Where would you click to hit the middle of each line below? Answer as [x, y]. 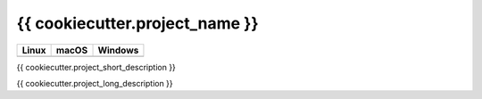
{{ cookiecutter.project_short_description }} [96, 67]
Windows [118, 50]
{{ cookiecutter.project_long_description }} [95, 83]
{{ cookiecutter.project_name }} [137, 23]
